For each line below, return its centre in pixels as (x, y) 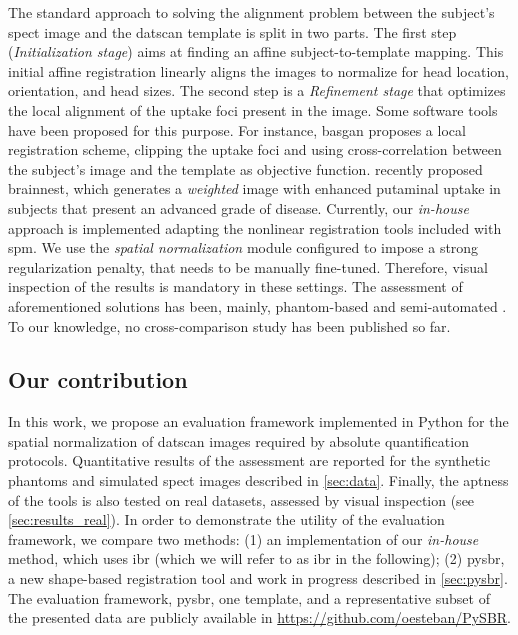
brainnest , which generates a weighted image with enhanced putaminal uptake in (254, 188)
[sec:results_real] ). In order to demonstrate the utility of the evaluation (226, 519)
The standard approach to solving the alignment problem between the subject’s (251, 12)
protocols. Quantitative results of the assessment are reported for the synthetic (249, 460)
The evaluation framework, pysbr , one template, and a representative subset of (249, 597)
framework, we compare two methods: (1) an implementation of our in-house (243, 538)
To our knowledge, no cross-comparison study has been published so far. (229, 325)
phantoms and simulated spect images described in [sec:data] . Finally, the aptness (258, 480)
